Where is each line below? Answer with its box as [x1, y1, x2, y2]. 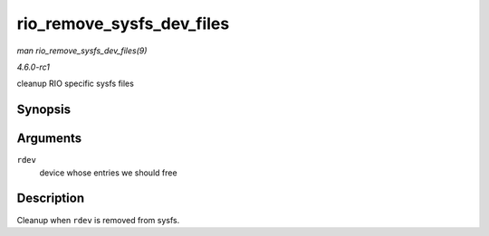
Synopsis [16, 102, 72, 118]
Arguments [16, 131, 82, 146]
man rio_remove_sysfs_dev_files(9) [16, 45, 148, 56]
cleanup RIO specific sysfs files [16, 78, 135, 90]
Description [16, 191, 85, 206]
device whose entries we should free [39, 167, 177, 178]
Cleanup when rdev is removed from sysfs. [16, 214, 180, 225]
